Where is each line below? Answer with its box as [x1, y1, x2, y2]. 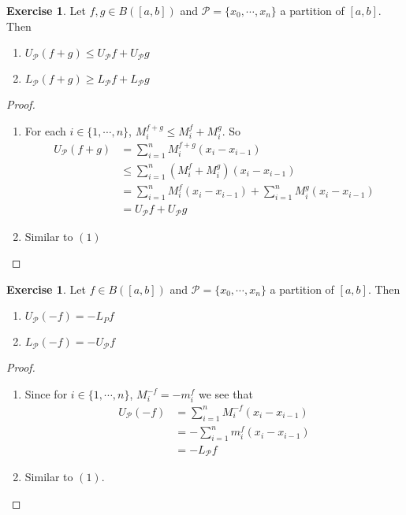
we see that [198, 386, 253, 402]
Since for [24, 386, 68, 402]
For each [24, 122, 66, 139]
